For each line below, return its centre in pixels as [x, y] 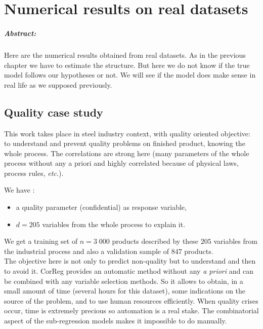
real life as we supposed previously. [58, 84]
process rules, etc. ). [34, 173]
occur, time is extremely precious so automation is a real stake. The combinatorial [131, 310]
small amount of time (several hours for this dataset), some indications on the [125, 291]
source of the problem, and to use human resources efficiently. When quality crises [131, 300]
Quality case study [54, 112]
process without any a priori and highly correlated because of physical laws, [121, 163]
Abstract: [20, 33]
